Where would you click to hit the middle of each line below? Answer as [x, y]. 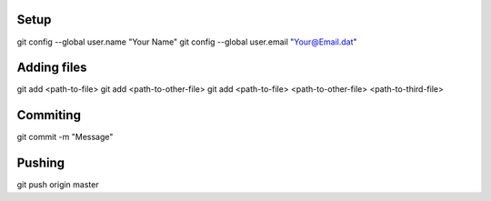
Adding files [52, 68]
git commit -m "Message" [65, 137]
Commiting [49, 115]
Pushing [41, 163]
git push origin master [58, 185]
